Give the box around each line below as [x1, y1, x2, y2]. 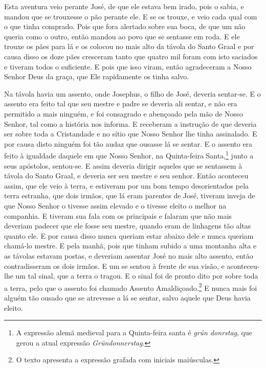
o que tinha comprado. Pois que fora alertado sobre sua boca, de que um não [4, 21, 246, 32]
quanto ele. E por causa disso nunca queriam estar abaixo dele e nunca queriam [4, 230, 254, 241]
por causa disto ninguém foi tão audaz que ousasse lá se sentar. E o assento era [4, 138, 253, 149]
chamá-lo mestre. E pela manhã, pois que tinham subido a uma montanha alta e [4, 240, 257, 251]
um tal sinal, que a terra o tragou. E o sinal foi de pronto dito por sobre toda [15, 270, 258, 281]
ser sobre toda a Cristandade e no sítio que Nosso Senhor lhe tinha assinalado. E [4, 128, 257, 139]
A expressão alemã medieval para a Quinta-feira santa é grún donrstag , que [16, 327, 252, 338]
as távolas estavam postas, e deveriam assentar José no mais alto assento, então [4, 250, 253, 261]
